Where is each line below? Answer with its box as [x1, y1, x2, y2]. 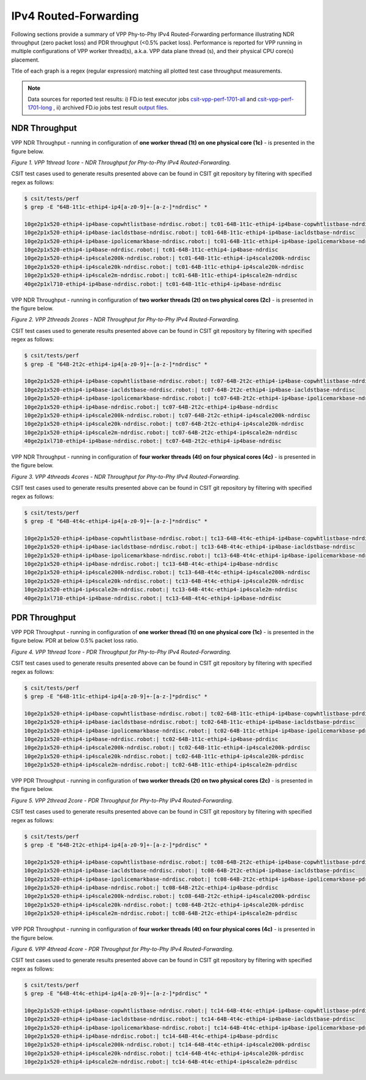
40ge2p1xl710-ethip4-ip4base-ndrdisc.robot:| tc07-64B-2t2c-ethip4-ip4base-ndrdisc [24, 437, 282, 445]
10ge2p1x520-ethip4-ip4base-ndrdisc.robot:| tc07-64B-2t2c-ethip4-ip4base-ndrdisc [24, 403, 279, 410]
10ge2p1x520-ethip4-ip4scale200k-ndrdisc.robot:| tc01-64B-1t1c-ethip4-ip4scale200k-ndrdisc [24, 255, 310, 262]
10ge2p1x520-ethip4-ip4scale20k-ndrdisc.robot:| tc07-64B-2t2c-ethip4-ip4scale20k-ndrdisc [24, 420, 304, 428]
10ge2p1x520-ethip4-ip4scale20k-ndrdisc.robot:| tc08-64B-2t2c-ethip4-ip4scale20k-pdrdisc [24, 901, 304, 908]
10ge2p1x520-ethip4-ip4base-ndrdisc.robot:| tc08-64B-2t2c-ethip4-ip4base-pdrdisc [24, 884, 279, 891]
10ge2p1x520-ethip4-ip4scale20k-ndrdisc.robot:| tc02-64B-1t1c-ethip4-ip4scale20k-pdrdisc [24, 753, 304, 760]
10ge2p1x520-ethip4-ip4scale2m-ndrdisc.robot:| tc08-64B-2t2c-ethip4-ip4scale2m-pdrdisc [24, 910, 298, 917]
